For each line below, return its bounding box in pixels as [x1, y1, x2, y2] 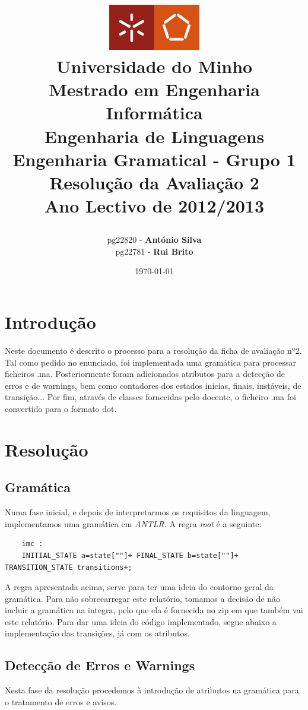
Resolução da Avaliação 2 [49, 170, 259, 194]
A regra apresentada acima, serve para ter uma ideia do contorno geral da [5, 581, 274, 593]
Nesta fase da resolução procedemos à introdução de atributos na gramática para [5, 684, 299, 696]
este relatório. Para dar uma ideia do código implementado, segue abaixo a [5, 615, 277, 627]
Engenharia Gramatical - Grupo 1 [12, 147, 296, 171]
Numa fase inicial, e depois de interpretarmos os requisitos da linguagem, [5, 506, 271, 518]
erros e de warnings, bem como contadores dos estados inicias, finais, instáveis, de [5, 379, 301, 391]
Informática [106, 100, 203, 125]
